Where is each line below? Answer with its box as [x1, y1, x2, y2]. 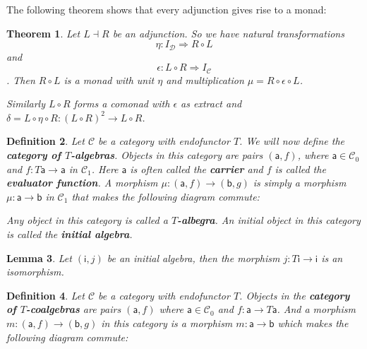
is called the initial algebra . [6, 227, 133, 242]
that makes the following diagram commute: [71, 189, 260, 203]
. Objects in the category [239, 288, 350, 302]
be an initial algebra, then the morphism [107, 250, 280, 265]
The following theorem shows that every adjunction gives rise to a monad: [6, 2, 327, 16]
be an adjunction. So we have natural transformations [112, 25, 344, 40]
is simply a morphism [253, 175, 347, 190]
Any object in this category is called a [6, 213, 168, 227]
